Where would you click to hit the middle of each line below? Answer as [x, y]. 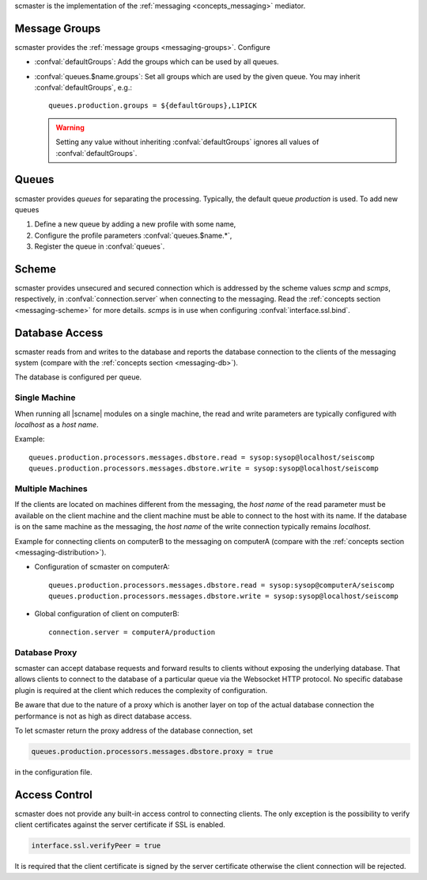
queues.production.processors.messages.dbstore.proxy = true [152, 751]
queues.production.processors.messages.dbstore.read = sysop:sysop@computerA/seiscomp [221, 585]
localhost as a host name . [57, 425]
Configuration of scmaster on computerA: [102, 567]
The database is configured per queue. [78, 377]
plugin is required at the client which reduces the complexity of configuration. [141, 690]
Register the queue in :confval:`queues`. [100, 246]
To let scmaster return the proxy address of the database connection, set [134, 730]
